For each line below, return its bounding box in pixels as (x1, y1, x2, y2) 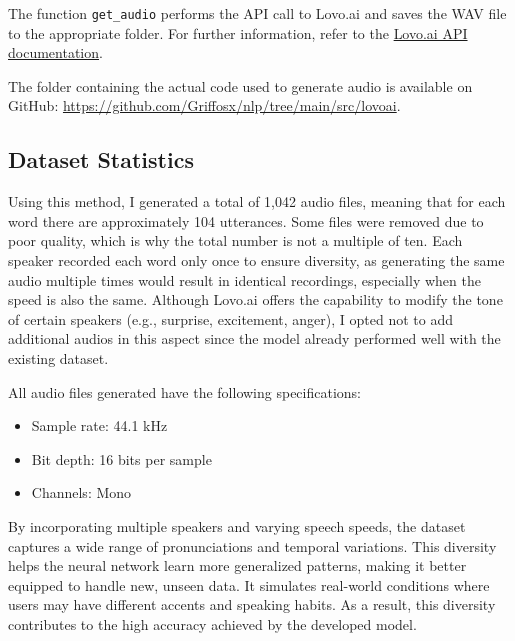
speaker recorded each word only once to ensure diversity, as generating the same (8, 250, 505, 271)
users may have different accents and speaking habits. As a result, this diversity (8, 594, 496, 615)
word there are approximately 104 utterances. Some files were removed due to (8, 210, 484, 231)
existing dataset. (8, 347, 109, 368)
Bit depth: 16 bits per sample (31, 448, 212, 469)
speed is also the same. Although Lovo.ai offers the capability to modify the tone (8, 289, 503, 310)
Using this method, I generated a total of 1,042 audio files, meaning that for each (8, 191, 506, 212)
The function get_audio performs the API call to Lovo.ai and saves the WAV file (8, 3, 507, 23)
